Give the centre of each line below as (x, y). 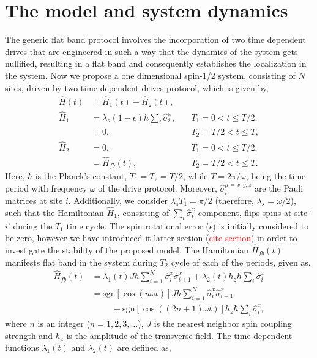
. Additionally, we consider (118, 200)
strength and (29, 335)
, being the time (276, 175)
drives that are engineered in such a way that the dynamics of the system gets (151, 51)
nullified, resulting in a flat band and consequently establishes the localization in (156, 63)
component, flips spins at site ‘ (255, 212)
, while (196, 175)
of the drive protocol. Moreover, (158, 188)
